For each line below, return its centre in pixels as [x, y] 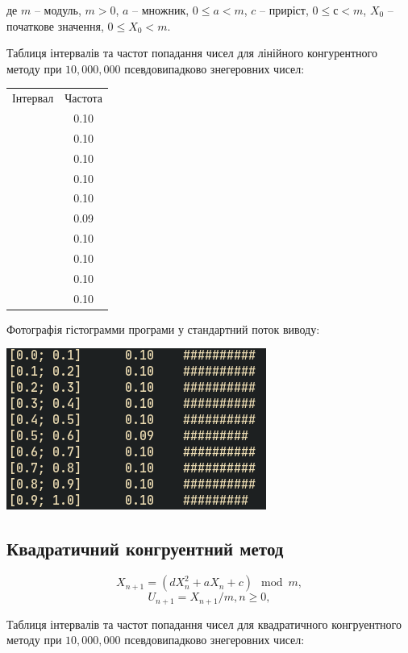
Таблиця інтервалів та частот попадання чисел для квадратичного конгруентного [204, 624]
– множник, [161, 10]
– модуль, [58, 10]
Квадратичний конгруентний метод [145, 549]
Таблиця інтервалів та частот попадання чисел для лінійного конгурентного [192, 53]
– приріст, [284, 10]
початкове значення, [55, 25]
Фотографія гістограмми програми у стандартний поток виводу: [163, 329]
